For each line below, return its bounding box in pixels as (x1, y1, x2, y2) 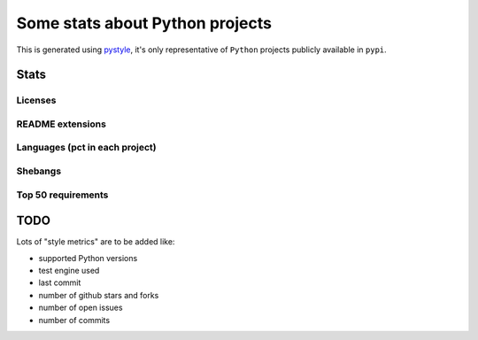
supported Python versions (38, 252, 138, 263)
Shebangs (16, 165, 62, 177)
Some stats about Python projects (16, 13, 272, 33)
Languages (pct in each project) (16, 142, 157, 154)
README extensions (16, 118, 106, 130)
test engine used (38, 266, 100, 276)
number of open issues (38, 302, 123, 313)
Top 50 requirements (16, 189, 109, 201)
